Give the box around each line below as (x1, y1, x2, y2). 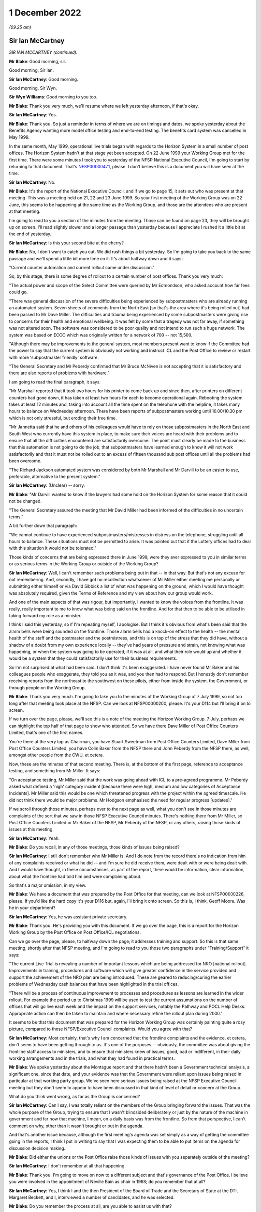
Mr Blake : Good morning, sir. (9, 58, 66, 64)
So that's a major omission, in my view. (9, 882, 87, 888)
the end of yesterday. (9, 231, 52, 237)
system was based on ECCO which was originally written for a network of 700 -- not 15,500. (9, 332, 193, 338)
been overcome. (9, 458, 42, 464)
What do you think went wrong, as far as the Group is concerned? (9, 1093, 140, 1099)
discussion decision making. (9, 1145, 65, 1151)
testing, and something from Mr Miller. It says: (9, 768, 101, 774)
